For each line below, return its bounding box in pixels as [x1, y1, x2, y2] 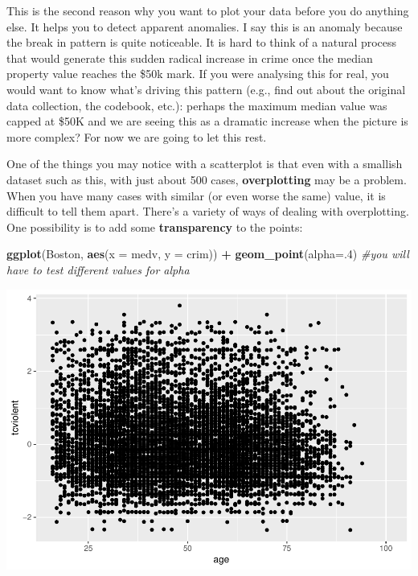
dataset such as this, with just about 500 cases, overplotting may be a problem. [6, 171, 407, 187]
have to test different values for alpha [6, 261, 190, 278]
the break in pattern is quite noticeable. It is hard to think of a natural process [6, 34, 397, 51]
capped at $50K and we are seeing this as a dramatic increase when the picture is [6, 113, 408, 130]
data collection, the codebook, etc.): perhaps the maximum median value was [6, 97, 387, 113]
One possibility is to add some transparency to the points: [6, 218, 303, 235]
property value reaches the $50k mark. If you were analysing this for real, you [6, 65, 389, 82]
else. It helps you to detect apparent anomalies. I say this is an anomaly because [6, 18, 403, 35]
